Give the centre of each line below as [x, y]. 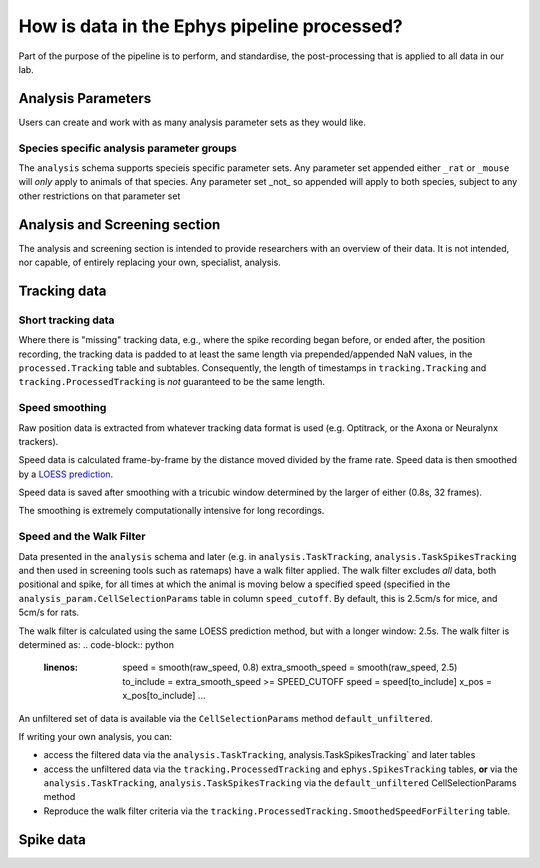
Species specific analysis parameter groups [127, 148]
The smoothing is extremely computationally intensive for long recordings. [171, 511]
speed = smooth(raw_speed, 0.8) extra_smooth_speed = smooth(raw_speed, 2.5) [290, 667]
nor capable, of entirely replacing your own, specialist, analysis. [150, 262]
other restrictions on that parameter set [99, 196]
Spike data [52, 839]
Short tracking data [66, 320]
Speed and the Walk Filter [82, 537]
